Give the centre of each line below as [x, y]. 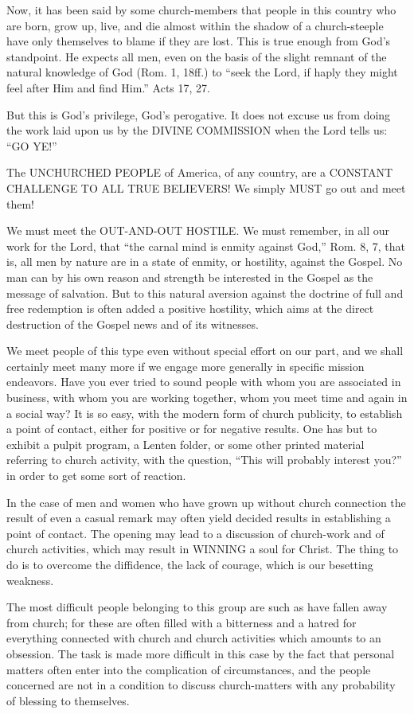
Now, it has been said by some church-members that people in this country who [201, 10]
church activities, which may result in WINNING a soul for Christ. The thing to [203, 549]
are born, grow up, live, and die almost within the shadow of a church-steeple [195, 25]
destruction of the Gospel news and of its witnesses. [133, 324]
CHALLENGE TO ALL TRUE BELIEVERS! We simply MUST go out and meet [206, 187]
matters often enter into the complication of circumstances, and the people [189, 669]
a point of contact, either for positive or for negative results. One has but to [192, 429]
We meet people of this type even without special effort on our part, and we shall [205, 351]
